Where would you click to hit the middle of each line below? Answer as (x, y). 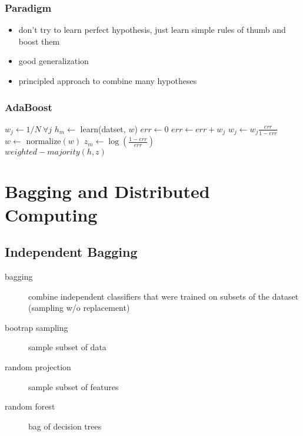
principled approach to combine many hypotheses (108, 81)
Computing (51, 214)
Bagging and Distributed (107, 191)
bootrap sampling (36, 327)
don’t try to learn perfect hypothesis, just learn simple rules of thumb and (152, 30)
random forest (30, 406)
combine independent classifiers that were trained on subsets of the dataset (164, 296)
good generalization (54, 61)
